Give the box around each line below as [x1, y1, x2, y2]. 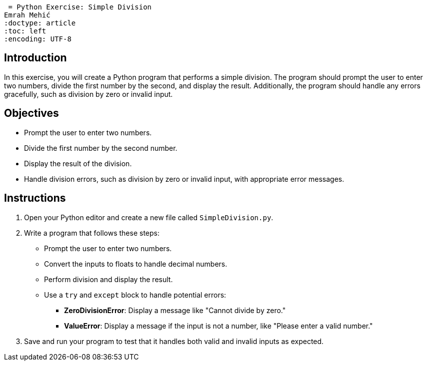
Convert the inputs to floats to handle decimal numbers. [44, 259, 227, 268]
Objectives [4, 107, 59, 120]
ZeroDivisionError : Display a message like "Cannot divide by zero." [64, 306, 286, 315]
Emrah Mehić [4, 11, 50, 19]
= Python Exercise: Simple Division [8, 3, 152, 11]
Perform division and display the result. [44, 275, 173, 284]
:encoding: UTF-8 [4, 35, 71, 43]
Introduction [4, 51, 67, 64]
